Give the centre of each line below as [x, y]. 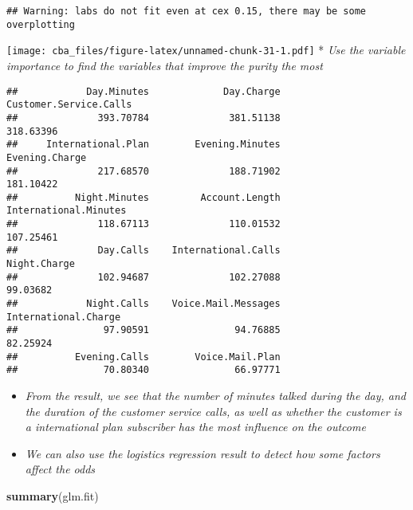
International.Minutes [67, 211]
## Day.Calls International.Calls [144, 251]
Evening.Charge [47, 157]
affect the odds [60, 469]
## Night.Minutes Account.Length [144, 197]
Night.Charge [41, 264]
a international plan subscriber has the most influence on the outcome [195, 427]
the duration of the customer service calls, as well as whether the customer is [213, 411]
